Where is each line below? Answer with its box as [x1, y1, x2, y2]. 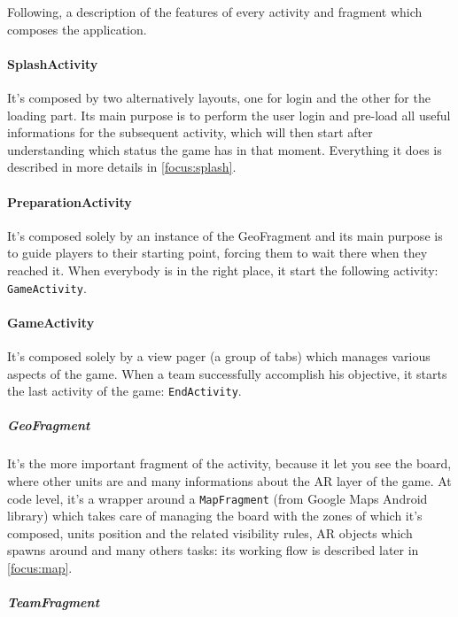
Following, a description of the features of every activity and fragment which [7, 3, 423, 20]
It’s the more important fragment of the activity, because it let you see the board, [7, 454, 452, 473]
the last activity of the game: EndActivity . [7, 382, 242, 400]
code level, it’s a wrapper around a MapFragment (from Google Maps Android [7, 489, 428, 507]
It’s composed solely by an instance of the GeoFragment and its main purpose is [7, 226, 443, 244]
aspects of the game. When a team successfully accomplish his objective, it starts [7, 364, 447, 382]
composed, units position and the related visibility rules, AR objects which [7, 523, 413, 542]
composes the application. [7, 19, 147, 38]
